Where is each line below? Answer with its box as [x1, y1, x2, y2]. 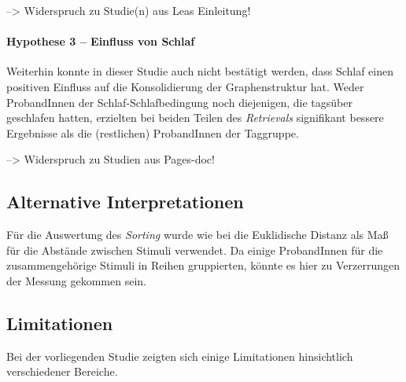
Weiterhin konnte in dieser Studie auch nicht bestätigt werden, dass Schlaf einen [6, 63, 393, 79]
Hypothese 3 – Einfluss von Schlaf [6, 33, 195, 50]
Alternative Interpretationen [6, 189, 244, 214]
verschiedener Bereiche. [6, 363, 118, 380]
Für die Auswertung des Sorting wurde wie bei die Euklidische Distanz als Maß [6, 226, 389, 243]
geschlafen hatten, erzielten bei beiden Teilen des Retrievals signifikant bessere [6, 109, 384, 126]
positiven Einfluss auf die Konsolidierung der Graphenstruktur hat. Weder [6, 78, 364, 94]
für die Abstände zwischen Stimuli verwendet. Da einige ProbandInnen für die [6, 241, 383, 258]
